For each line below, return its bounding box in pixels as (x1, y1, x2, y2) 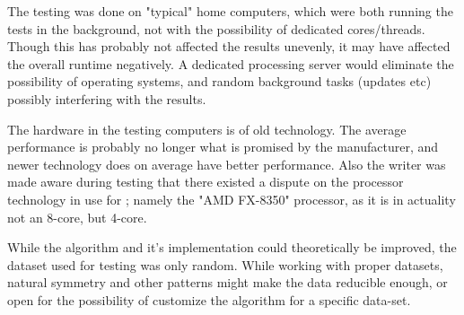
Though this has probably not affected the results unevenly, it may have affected (7, 37, 451, 56)
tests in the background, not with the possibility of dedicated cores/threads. (7, 19, 425, 38)
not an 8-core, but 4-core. (7, 207, 147, 226)
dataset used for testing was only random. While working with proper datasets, (7, 255, 443, 274)
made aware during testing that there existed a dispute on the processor (7, 172, 404, 191)
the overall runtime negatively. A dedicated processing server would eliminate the (7, 54, 454, 73)
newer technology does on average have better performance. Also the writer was (7, 154, 446, 173)
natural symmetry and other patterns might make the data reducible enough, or (7, 273, 448, 292)
